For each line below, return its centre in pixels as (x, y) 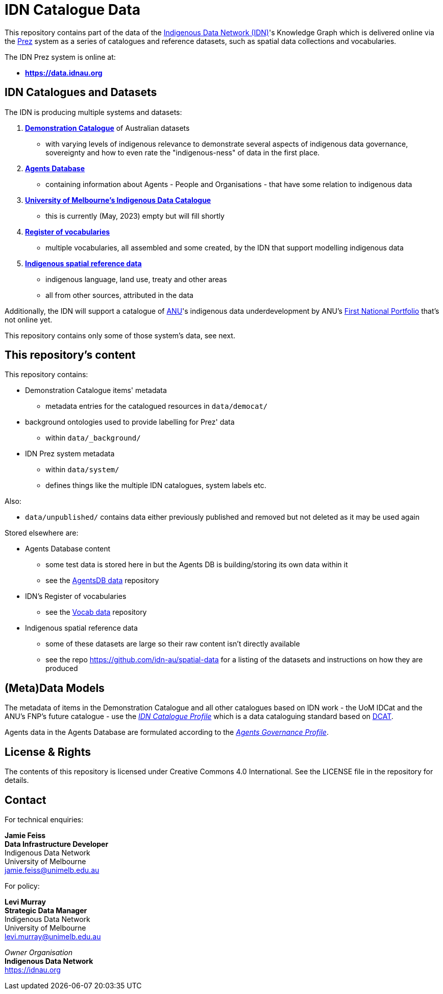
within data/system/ (82, 470)
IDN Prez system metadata (70, 454)
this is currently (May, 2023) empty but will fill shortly (135, 216)
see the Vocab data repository (96, 612)
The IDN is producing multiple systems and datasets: (93, 112)
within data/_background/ (93, 438)
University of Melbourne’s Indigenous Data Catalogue (118, 200)
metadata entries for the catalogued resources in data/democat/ (157, 406)
